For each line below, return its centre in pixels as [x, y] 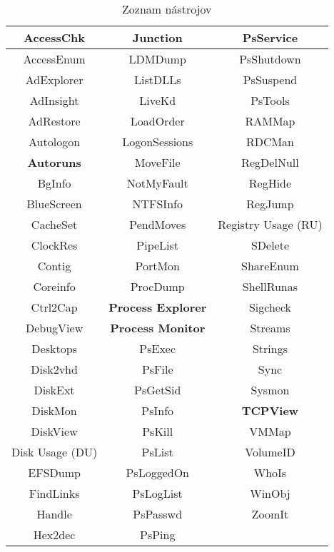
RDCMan [270, 142]
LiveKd [158, 100]
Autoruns [54, 162]
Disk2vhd [54, 369]
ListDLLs [157, 80]
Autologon [55, 142]
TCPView [270, 410]
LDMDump [157, 59]
